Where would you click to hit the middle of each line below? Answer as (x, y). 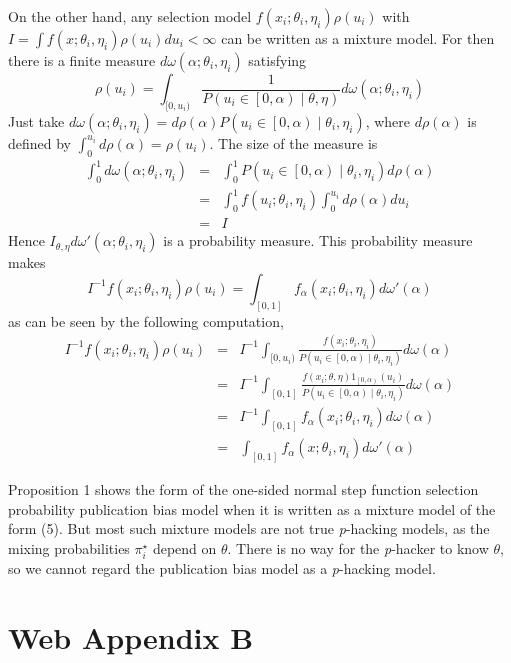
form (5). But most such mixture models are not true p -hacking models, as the (249, 528)
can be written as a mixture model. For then (358, 38)
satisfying (277, 60)
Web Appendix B (131, 636)
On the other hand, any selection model (130, 16)
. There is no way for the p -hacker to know (358, 547)
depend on (184, 547)
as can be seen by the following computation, (146, 320)
